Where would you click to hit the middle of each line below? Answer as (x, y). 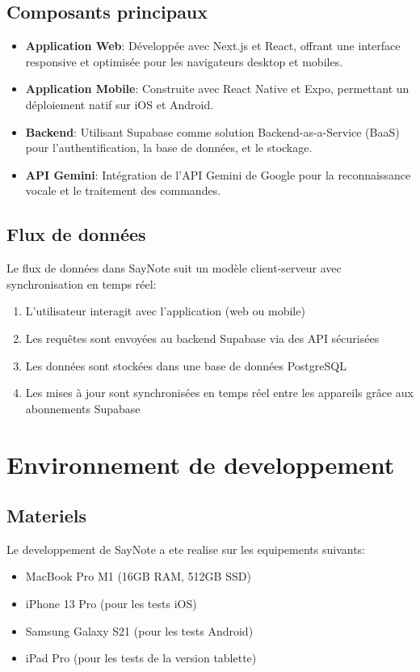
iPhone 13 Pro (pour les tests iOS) (111, 604)
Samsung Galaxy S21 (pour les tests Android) (139, 630)
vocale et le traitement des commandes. (123, 190)
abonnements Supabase (83, 408)
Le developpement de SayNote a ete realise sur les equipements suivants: (186, 549)
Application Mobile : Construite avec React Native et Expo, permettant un (217, 89)
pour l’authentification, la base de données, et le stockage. (169, 148)
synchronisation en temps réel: (82, 283)
